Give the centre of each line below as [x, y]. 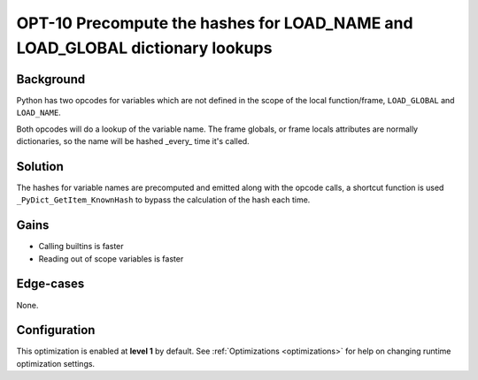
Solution [40, 167]
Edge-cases [50, 284]
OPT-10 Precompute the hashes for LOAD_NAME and [215, 23]
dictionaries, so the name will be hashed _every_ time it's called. [133, 141]
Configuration [56, 330]
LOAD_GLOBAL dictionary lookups [144, 48]
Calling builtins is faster [81, 247]
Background [51, 79]
